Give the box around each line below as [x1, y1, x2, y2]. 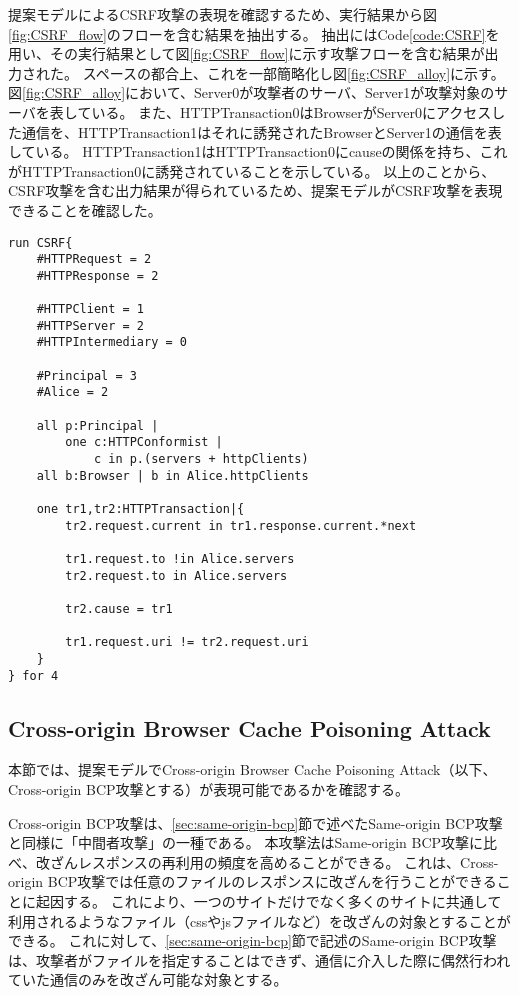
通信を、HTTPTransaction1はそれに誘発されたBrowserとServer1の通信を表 [21, 121, 502, 142]
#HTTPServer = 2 [36, 318, 145, 333]
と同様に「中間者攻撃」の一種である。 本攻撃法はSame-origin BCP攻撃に [8, 832, 484, 853]
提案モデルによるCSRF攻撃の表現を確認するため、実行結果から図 [8, 4, 437, 24]
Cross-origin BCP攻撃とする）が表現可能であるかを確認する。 [8, 779, 410, 800]
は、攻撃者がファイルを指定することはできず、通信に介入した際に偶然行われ [8, 949, 511, 970]
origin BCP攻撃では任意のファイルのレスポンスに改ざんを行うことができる [8, 871, 497, 892]
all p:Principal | [36, 418, 159, 433]
